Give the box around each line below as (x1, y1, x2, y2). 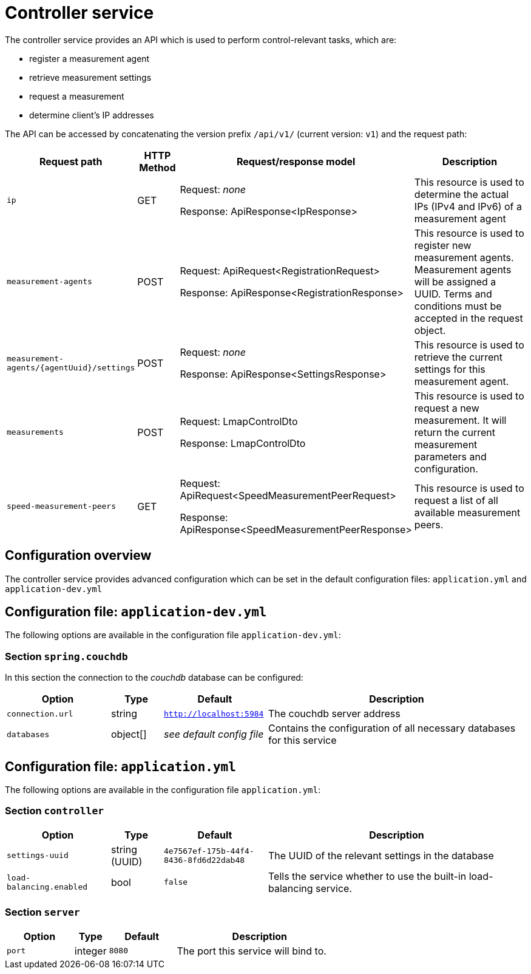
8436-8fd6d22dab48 (164, 855, 245, 865)
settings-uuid (7, 851, 69, 860)
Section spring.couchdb (5, 650, 128, 662)
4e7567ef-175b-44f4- (164, 846, 254, 856)
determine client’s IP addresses (29, 109, 154, 120)
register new (414, 239, 472, 251)
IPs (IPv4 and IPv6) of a (414, 200, 522, 213)
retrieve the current (414, 350, 502, 363)
